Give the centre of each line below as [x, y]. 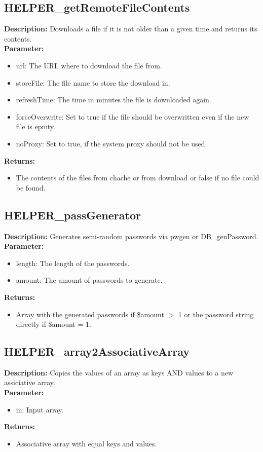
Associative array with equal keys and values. [86, 443]
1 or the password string [216, 314]
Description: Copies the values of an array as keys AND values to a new [119, 372]
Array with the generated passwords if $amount [90, 314]
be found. [31, 187]
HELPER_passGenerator [72, 215]
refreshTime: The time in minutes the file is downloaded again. [114, 100]
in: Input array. [40, 409]
